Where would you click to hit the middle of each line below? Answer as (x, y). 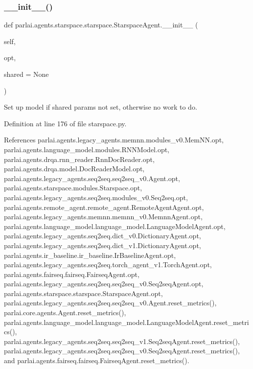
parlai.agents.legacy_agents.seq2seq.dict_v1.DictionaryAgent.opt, (103, 245)
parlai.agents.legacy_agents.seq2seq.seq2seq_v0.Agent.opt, (92, 178)
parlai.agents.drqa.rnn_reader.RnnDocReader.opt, (79, 159)
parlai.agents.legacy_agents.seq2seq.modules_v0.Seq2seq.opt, (96, 197)
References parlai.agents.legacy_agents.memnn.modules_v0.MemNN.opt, (114, 140)
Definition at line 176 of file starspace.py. (65, 123)
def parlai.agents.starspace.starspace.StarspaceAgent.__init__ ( (101, 25)
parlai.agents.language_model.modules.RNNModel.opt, (87, 149)
